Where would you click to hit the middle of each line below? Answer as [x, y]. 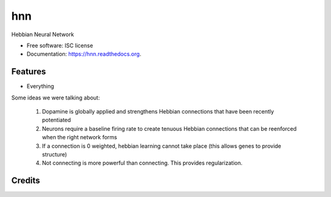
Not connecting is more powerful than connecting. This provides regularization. [142, 163]
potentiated [56, 120]
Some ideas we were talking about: [56, 98]
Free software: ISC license [60, 45]
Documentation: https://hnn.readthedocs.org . [84, 54]
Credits [26, 181]
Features [29, 71]
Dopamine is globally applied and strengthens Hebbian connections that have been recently [158, 112]
